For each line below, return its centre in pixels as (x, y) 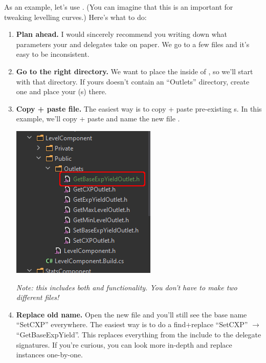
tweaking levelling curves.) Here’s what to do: (75, 17)
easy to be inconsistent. (53, 54)
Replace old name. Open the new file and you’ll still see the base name (131, 314)
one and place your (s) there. (61, 91)
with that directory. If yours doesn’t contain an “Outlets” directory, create (133, 81)
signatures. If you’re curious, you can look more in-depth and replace (124, 344)
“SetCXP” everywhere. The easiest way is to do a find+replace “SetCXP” (132, 324)
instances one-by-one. (49, 355)
